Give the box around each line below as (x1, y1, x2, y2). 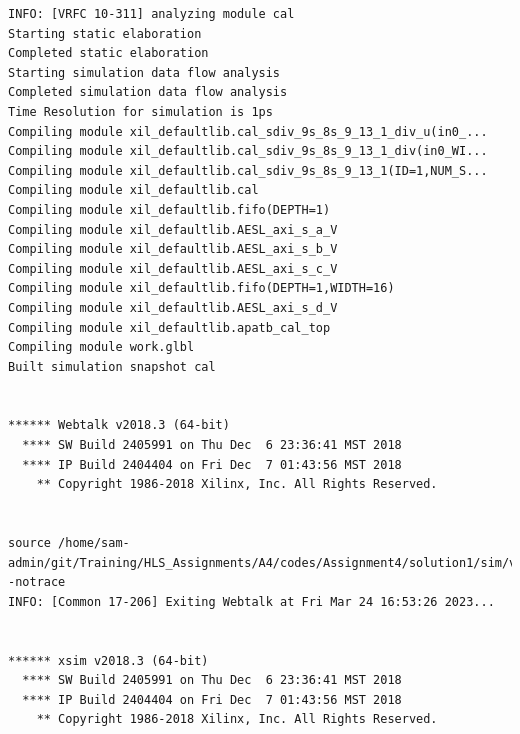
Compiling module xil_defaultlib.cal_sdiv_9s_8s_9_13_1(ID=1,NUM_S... (8, 163, 488, 178)
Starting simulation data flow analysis (8, 65, 281, 80)
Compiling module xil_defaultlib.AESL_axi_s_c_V (8, 261, 338, 276)
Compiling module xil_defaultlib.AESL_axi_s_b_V (8, 242, 338, 257)
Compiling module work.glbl (8, 340, 195, 355)
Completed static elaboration (8, 46, 209, 61)
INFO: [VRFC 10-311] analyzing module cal (8, 7, 295, 21)
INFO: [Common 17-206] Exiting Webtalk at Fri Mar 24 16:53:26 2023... (8, 594, 495, 609)
